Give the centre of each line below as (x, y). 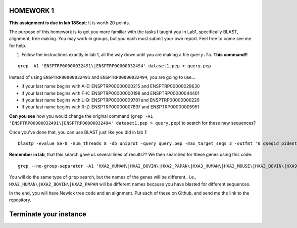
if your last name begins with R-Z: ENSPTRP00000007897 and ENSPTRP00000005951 (110, 107)
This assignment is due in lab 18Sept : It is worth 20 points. (70, 23)
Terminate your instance (48, 214)
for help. (18, 46)
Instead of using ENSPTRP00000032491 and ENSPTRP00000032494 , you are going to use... (102, 77)
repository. (20, 200)
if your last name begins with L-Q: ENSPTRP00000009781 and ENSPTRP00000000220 (111, 100)
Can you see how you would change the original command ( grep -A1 (81, 116)
